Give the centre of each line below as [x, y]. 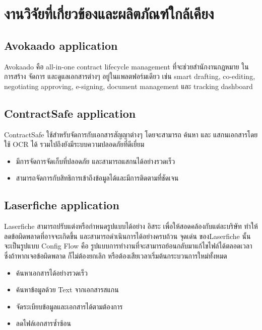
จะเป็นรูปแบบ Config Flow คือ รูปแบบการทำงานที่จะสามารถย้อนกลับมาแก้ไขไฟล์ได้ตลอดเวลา [128, 246]
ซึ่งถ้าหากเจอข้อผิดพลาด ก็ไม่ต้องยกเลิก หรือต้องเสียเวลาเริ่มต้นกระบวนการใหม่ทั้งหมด [116, 255]
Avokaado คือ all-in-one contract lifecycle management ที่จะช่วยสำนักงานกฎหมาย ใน [126, 66]
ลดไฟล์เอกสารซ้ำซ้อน [43, 323]
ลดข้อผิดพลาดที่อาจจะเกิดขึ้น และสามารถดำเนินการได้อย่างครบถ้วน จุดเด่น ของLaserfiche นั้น [127, 236]
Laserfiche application [62, 205]
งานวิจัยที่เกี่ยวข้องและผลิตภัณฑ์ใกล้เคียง [109, 13]
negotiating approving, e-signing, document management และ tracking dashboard [128, 86]
